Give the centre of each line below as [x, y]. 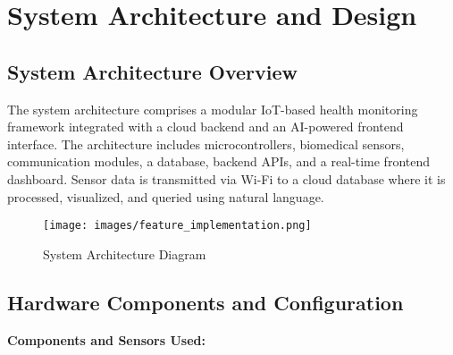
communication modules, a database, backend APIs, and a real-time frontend [219, 161]
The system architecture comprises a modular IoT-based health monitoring [213, 109]
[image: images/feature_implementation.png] [177, 226]
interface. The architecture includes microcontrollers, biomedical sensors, [206, 144]
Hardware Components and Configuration [206, 302]
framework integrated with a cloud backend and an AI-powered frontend [206, 127]
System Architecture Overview [152, 71]
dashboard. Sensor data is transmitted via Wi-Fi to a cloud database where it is [226, 178]
